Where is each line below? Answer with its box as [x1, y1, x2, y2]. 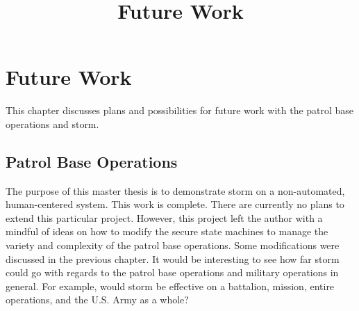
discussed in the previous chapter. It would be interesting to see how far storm [6, 251, 340, 266]
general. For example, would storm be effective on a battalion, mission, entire [6, 278, 335, 293]
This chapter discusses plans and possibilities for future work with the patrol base [6, 103, 354, 118]
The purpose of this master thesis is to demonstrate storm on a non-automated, [6, 183, 345, 198]
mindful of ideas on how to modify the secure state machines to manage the [6, 224, 328, 239]
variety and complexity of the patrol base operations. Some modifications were [6, 238, 340, 253]
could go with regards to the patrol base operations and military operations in [6, 265, 339, 280]
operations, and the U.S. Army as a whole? [6, 292, 189, 307]
